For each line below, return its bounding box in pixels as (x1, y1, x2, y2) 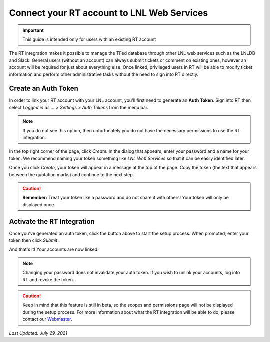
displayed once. (22, 201, 56, 207)
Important (22, 27, 44, 33)
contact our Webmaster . (22, 316, 72, 322)
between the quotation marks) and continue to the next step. (9, 171, 134, 177)
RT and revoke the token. (22, 276, 74, 282)
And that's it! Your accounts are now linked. (9, 246, 99, 252)
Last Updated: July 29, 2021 (9, 330, 67, 336)
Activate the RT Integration (9, 217, 95, 226)
